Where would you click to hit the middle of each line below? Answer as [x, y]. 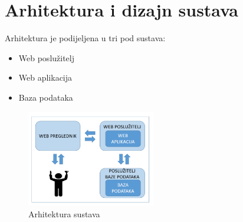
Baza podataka [46, 97]
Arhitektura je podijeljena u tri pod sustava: [85, 38]
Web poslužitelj [47, 57]
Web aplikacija [45, 77]
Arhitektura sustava [64, 213]
